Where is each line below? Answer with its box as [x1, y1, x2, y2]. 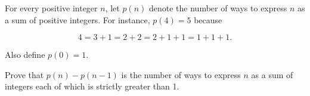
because [194, 13, 222, 26]
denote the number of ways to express [148, 2, 287, 14]
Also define [5, 48, 45, 61]
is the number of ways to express [121, 68, 241, 80]
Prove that [5, 68, 44, 80]
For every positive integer [5, 2, 98, 14]
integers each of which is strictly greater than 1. [5, 80, 179, 92]
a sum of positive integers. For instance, [5, 13, 150, 26]
